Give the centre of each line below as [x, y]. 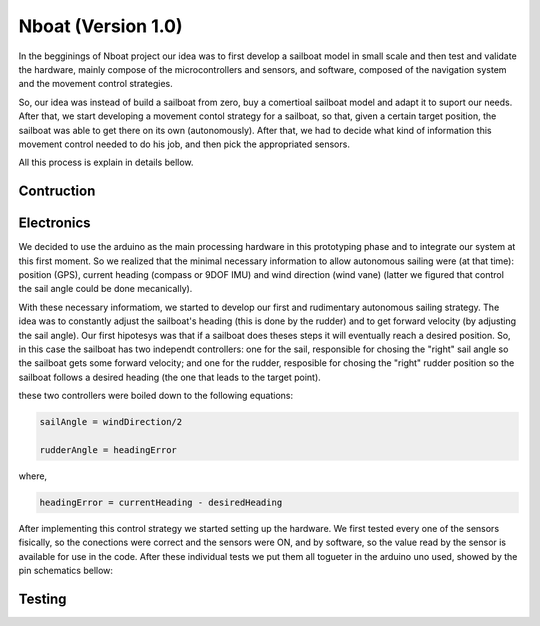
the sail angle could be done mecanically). [105, 289]
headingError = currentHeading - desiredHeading [161, 502]
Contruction [57, 191]
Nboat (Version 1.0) [100, 26]
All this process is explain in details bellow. [106, 162]
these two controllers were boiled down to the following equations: [156, 396]
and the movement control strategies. [96, 84]
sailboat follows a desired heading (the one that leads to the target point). [170, 377]
